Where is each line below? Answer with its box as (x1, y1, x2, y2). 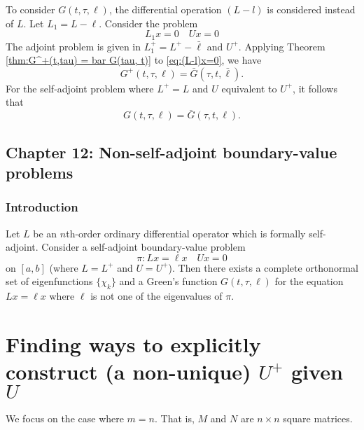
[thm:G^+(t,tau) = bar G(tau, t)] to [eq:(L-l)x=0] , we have (6, 53, 262, 67)
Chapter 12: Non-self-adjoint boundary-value (6, 141, 337, 162)
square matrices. (283, 411, 353, 426)
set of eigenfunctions (6, 274, 93, 289)
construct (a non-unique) (6, 357, 251, 386)
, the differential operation (108, 2, 222, 16)
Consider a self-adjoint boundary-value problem (41, 240, 246, 254)
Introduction (6, 198, 78, 216)
